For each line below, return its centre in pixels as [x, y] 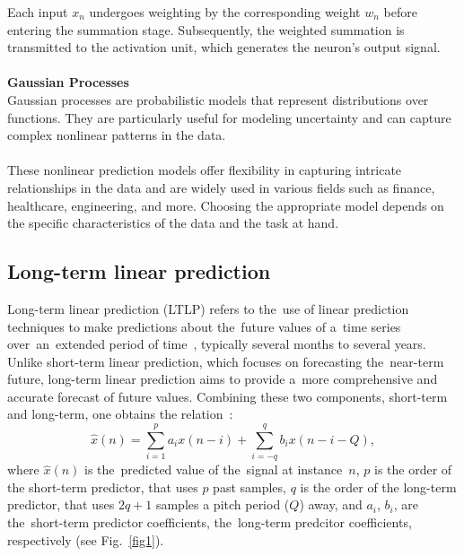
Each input [38, 12]
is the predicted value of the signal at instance [214, 469]
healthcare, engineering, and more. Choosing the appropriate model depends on [226, 205]
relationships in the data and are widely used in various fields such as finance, [221, 187]
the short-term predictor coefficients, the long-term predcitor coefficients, [210, 521]
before [400, 12]
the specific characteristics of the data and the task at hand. [173, 223]
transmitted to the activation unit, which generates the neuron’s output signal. [224, 47]
